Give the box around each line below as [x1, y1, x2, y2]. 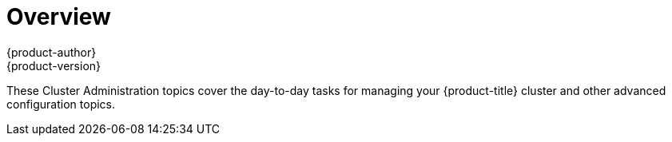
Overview [6, 3, 111, 30]
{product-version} [6, 58, 101, 73]
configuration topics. [6, 97, 116, 111]
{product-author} [6, 45, 97, 59]
